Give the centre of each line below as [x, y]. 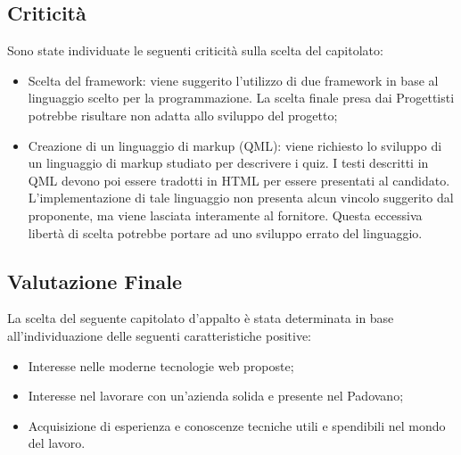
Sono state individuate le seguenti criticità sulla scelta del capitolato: [195, 50]
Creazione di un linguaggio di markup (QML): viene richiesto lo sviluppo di [235, 145]
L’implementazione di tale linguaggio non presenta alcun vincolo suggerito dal [241, 198]
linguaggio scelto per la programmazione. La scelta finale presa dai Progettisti [241, 98]
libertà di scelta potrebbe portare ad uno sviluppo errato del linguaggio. [225, 232]
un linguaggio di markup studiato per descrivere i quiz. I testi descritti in [228, 163]
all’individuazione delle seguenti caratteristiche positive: [159, 335]
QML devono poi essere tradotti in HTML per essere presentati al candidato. [239, 180]
